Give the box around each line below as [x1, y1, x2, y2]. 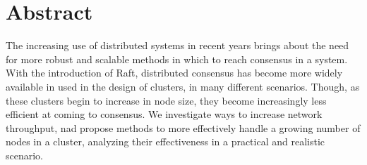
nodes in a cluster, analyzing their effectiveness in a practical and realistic [6, 134, 325, 149]
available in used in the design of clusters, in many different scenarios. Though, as [6, 79, 360, 93]
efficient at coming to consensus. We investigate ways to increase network [6, 107, 323, 121]
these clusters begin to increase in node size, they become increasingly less [6, 93, 327, 107]
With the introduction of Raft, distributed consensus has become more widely [6, 65, 343, 80]
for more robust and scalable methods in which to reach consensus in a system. [6, 51, 348, 66]
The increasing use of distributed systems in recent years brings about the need [6, 38, 349, 53]
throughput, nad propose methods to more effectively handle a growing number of [6, 120, 361, 135]
